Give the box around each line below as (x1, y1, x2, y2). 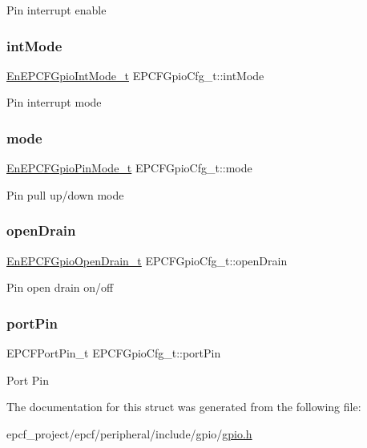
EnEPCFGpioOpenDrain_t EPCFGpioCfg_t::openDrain (6, 252, 288, 268)
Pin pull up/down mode (6, 186, 124, 203)
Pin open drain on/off (6, 279, 114, 296)
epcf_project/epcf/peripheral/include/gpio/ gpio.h (6, 425, 252, 442)
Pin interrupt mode (6, 94, 102, 111)
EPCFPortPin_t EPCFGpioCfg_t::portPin (6, 345, 221, 361)
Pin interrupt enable (6, 2, 107, 18)
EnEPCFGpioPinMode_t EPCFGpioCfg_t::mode (6, 159, 252, 176)
